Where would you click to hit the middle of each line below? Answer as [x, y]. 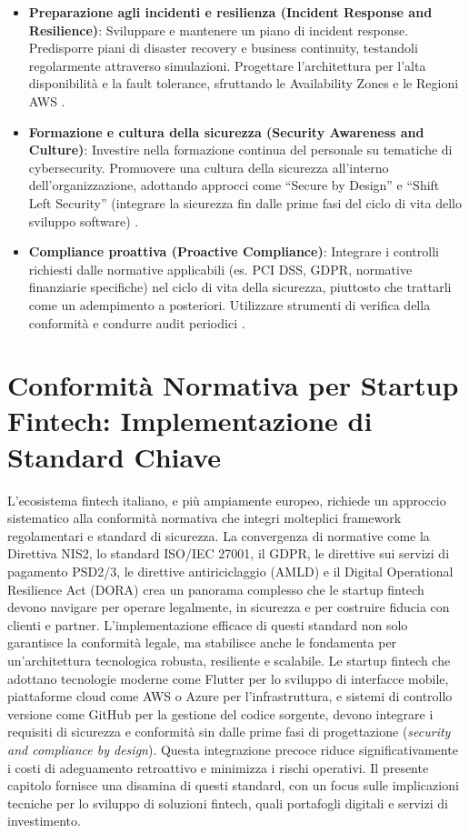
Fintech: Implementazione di [190, 421]
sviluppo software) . [84, 221]
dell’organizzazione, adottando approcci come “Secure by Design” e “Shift [234, 185]
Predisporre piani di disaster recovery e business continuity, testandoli [223, 48]
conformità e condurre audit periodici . [137, 322]
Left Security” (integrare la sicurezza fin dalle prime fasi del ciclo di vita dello [245, 202]
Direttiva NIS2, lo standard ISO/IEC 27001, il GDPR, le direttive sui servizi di [229, 553]
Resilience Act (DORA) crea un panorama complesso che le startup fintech [216, 589]
